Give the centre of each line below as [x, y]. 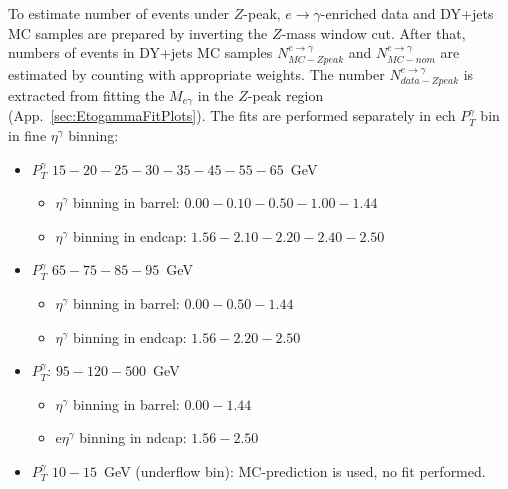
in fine [27, 135]
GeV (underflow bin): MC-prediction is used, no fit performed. [295, 471]
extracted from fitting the [86, 95]
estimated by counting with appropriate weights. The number [196, 73]
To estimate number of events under [119, 13]
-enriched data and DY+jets [407, 13]
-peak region [285, 95]
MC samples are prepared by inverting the [138, 32]
